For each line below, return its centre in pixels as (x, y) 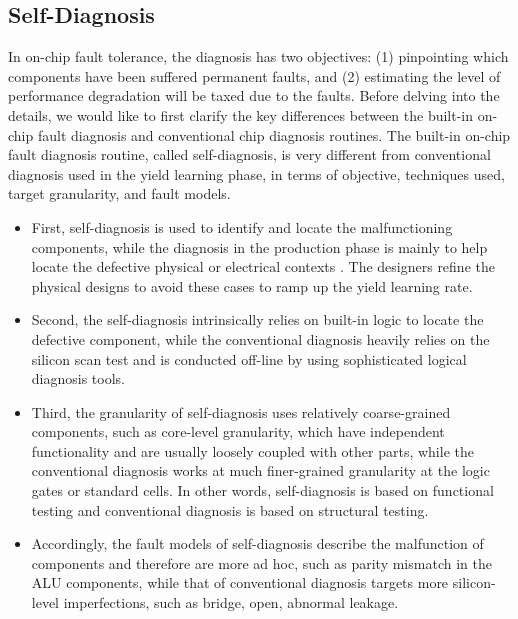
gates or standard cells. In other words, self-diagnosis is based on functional (262, 490)
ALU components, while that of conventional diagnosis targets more (240, 582)
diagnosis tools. (78, 378)
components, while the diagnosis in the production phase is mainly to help (259, 246)
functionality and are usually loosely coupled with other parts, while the (252, 450)
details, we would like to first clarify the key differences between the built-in (241, 114)
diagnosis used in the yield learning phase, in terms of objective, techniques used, (256, 173)
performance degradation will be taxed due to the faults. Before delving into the (254, 95)
